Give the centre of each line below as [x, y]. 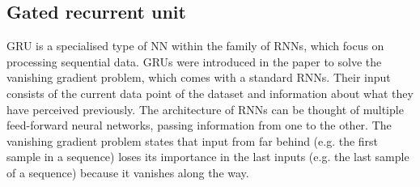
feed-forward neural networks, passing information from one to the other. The [199, 125]
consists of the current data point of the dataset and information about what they [210, 93]
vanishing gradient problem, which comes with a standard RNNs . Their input [199, 77]
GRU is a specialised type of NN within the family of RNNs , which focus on [195, 46]
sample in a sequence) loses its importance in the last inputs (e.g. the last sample [208, 157]
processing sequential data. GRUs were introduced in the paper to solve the [194, 61]
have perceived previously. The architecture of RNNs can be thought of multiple [205, 109]
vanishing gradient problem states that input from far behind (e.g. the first [193, 140]
